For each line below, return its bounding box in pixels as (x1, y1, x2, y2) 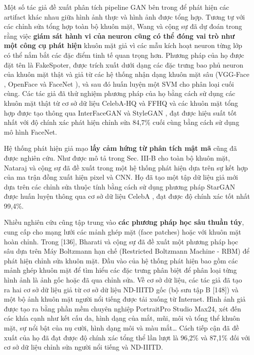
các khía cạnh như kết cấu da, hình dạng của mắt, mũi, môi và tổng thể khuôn (4, 313, 240, 323)
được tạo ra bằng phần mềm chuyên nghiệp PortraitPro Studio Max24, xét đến (4, 303, 241, 313)
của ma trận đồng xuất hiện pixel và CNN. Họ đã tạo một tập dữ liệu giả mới (4, 172, 238, 182)
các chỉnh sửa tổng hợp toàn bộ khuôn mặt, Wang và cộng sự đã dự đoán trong (4, 21, 242, 31)
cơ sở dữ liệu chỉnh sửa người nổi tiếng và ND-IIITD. (4, 342, 163, 352)
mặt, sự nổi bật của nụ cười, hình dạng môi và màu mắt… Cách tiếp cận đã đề (4, 323, 239, 332)
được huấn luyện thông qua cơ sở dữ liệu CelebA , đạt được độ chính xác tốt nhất (4, 191, 250, 201)
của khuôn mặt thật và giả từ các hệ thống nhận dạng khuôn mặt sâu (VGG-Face (4, 69, 250, 79)
